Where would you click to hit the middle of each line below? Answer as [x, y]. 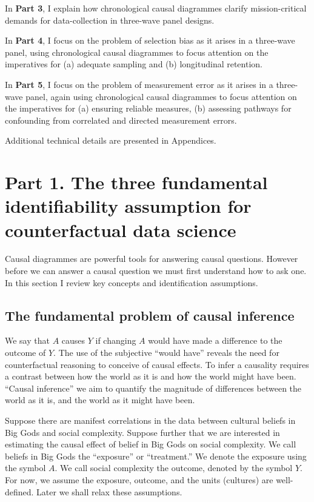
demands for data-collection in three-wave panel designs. [110, 20]
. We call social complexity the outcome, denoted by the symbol [174, 468]
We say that [27, 340]
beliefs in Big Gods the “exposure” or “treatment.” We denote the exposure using [156, 456]
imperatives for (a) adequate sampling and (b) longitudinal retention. [134, 64]
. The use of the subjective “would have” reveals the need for [166, 353]
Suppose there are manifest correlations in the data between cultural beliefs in [150, 420]
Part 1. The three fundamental [136, 182]
